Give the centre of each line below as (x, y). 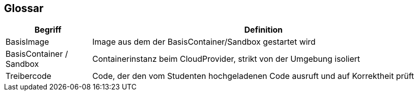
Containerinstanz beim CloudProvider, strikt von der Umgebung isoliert (226, 59)
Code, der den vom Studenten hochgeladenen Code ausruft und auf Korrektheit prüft (253, 76)
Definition (264, 30)
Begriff (48, 30)
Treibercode (29, 76)
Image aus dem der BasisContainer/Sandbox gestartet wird (204, 42)
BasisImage (27, 42)
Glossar (24, 8)
